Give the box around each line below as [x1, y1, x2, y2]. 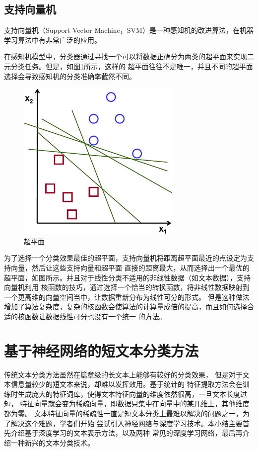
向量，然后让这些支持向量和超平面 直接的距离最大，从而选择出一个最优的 [10, 262, 250, 272]
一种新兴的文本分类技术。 [10, 437, 94, 448]
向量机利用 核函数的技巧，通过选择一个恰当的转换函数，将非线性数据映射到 [4, 282, 250, 292]
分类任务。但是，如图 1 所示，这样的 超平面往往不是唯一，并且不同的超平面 [10, 61, 253, 71]
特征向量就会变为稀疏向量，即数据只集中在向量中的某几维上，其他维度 [20, 398, 250, 409]
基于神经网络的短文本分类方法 [4, 340, 199, 361]
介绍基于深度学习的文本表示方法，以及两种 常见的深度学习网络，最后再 [10, 428, 243, 438]
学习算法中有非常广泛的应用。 [4, 34, 101, 45]
